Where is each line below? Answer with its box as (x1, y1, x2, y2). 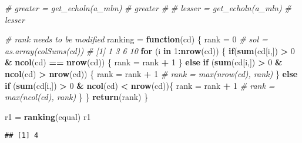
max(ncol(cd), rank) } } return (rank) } (5, 91, 149, 103)
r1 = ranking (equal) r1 (5, 110, 91, 122)
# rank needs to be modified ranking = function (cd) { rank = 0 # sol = (5, 33, 268, 45)
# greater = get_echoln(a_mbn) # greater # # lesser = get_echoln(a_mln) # (5, 2, 291, 14)
